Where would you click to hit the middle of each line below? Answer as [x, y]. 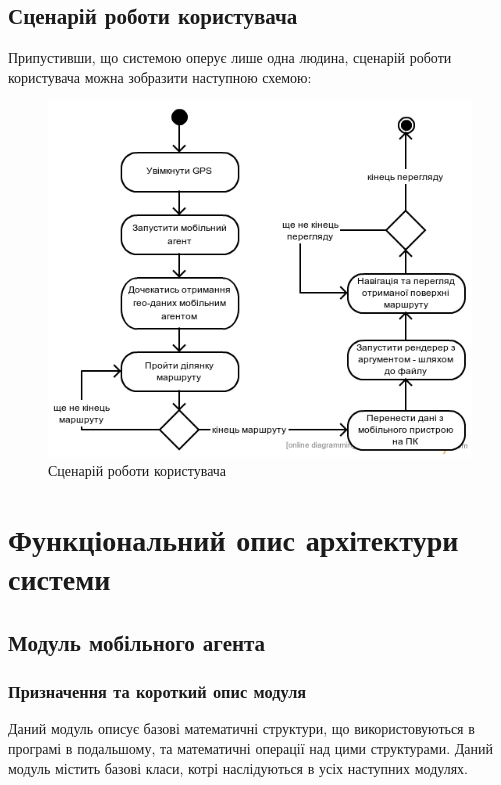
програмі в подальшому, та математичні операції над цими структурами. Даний [250, 748]
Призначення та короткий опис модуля [157, 691]
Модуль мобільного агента [137, 641]
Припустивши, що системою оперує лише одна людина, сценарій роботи [230, 57]
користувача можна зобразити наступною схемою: [160, 76]
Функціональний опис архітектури [233, 539]
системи [59, 578]
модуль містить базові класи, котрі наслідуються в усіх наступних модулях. [238, 767]
